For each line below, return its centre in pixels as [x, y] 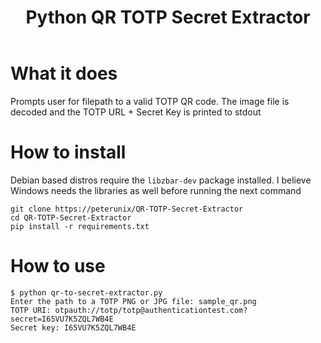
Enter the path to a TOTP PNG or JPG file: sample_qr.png [133, 301]
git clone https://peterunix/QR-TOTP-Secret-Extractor [127, 209]
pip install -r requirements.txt [80, 226]
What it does [64, 73]
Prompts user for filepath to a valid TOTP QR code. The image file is [150, 101]
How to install [68, 152]
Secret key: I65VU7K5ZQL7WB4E [73, 327]
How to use [58, 266]
